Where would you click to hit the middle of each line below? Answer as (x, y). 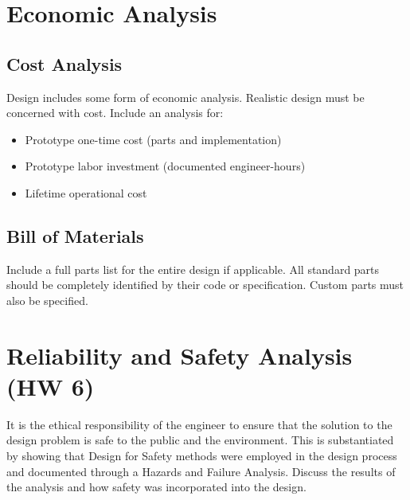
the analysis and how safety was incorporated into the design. (156, 487)
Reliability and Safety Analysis (180, 355)
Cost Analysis (64, 63)
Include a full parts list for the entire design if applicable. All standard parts (193, 269)
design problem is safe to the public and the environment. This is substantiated (200, 440)
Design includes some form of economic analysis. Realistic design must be (185, 97)
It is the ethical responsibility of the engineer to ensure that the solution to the (199, 424)
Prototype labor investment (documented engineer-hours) (165, 166)
